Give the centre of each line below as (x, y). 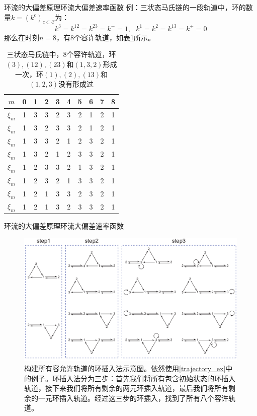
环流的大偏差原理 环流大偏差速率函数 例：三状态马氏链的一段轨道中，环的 (125, 7)
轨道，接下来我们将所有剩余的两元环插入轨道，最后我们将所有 (126, 388)
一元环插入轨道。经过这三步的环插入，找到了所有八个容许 (133, 398)
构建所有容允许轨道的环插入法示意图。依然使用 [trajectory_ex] (125, 368)
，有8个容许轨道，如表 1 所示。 (106, 37)
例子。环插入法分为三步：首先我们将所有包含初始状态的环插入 (133, 378)
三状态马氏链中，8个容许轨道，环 (61, 54)
